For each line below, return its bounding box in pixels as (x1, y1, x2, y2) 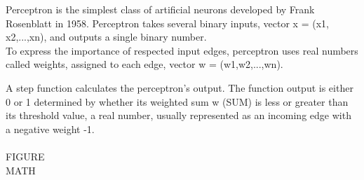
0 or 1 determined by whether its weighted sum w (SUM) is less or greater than (6, 94, 349, 109)
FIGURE (6, 148, 45, 163)
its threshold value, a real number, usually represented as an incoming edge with (6, 108, 351, 123)
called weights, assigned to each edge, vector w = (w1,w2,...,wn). (6, 57, 283, 71)
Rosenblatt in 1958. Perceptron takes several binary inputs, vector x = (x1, (6, 15, 329, 30)
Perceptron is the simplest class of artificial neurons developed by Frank (6, 2, 315, 16)
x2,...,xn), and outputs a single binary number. (6, 29, 207, 44)
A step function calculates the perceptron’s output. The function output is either (6, 80, 353, 95)
